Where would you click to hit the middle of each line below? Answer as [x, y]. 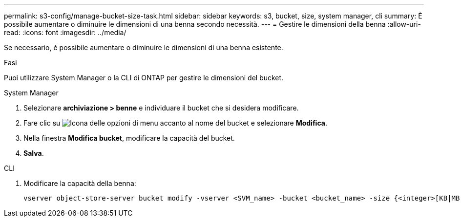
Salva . [34, 153]
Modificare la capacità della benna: [80, 183]
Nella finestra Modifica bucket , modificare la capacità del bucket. [129, 138]
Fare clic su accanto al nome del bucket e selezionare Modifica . [175, 123]
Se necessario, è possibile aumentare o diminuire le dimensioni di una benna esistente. [144, 47]
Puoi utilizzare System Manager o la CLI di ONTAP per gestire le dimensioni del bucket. [144, 78]
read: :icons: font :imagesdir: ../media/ [65, 32]
